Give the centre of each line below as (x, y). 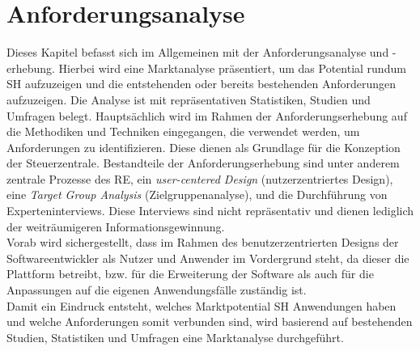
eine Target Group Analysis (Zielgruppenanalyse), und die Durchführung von (197, 195)
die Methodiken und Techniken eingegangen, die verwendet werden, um (183, 131)
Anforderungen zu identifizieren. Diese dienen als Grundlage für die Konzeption (204, 147)
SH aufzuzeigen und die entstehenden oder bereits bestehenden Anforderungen (202, 84)
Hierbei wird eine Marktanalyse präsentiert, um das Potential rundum (232, 68)
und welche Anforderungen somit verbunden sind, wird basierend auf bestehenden (210, 321)
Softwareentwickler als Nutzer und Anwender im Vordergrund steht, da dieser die (208, 258)
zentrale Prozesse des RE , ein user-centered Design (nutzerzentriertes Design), (200, 178)
